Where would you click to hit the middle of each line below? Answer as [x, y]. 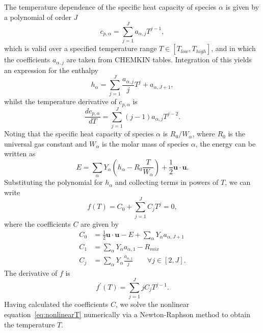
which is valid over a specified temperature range [81, 48]
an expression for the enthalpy [51, 70]
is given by [242, 7]
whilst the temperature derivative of [60, 101]
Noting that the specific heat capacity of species [79, 134]
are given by [100, 223]
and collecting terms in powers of [167, 182]
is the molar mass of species [145, 143]
